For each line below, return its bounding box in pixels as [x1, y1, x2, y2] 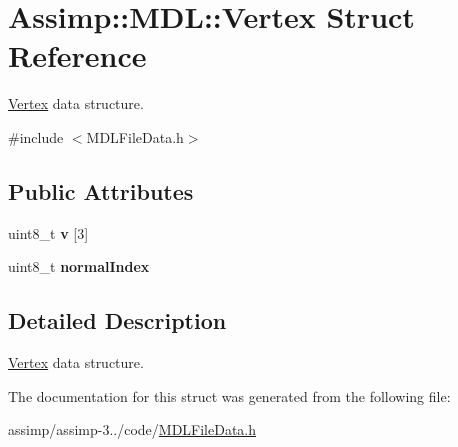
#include [8, 126, 64, 147]
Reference [8, 35, 147, 76]
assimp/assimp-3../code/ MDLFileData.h [8, 419, 257, 440]
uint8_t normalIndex [8, 256, 150, 277]
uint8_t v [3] [8, 222, 89, 243]
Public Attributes [8, 175, 194, 206]
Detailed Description [8, 305, 227, 336]
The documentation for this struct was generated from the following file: [8, 385, 451, 406]
